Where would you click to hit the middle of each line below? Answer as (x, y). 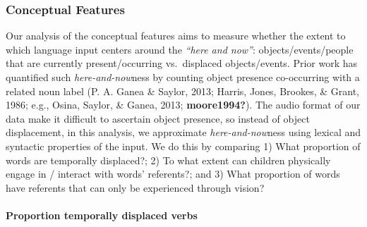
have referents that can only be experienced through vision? (135, 187)
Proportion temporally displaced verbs (102, 215)
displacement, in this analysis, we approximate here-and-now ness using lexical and (183, 132)
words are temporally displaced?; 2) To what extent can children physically (168, 160)
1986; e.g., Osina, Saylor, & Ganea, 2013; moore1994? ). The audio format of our (183, 105)
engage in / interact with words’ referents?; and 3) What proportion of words (173, 174)
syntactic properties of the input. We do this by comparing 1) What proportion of (183, 146)
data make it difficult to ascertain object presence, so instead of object (158, 118)
